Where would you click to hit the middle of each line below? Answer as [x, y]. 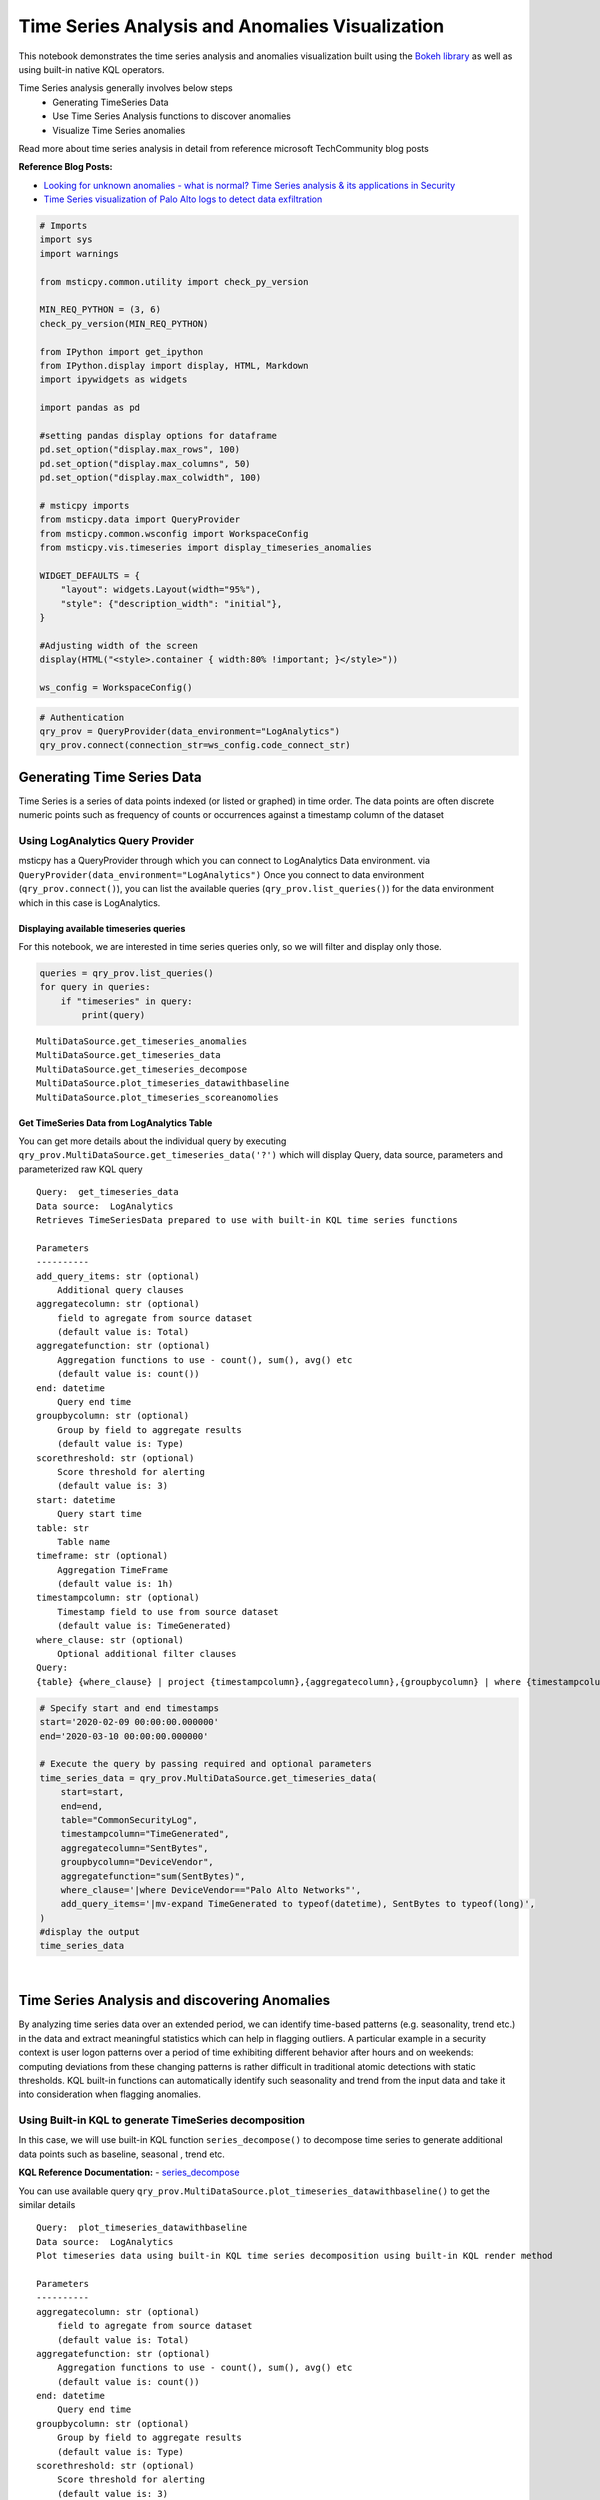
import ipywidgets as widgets [113, 379]
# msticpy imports [84, 505]
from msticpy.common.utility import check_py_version [174, 281]
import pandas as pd [89, 408]
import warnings [79, 253]
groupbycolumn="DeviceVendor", [137, 1862]
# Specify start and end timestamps [129, 1708]
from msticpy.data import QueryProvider [139, 519]
